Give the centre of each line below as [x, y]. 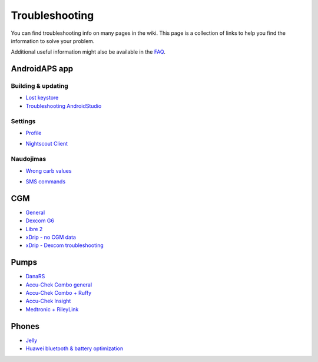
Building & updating [40, 86]
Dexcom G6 [40, 221]
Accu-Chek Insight [48, 301]
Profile [34, 133]
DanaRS [35, 277]
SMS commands [46, 181]
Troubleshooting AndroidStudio [64, 106]
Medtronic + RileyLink [52, 309]
